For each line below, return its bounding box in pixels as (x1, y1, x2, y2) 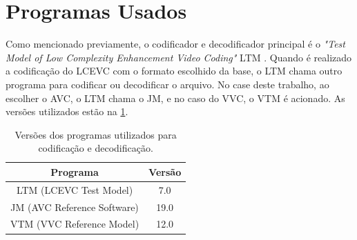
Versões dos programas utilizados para (15, 127, 177, 141)
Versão (148, 164, 182, 179)
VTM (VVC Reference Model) (10, 217, 139, 231)
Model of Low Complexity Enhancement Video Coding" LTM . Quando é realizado (6, 50, 352, 64)
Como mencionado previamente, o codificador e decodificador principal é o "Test (6, 37, 345, 51)
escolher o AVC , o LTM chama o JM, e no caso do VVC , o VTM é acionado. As (6, 90, 345, 105)
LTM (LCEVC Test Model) (16, 182, 133, 197)
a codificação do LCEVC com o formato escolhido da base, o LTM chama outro (6, 63, 342, 78)
